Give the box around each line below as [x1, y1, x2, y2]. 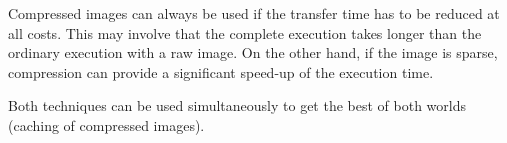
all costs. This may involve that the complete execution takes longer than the [8, 22, 482, 43]
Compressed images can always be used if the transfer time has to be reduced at [8, 3, 500, 23]
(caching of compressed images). [8, 114, 205, 135]
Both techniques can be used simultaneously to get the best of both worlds [8, 95, 467, 116]
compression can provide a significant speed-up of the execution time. [8, 61, 434, 82]
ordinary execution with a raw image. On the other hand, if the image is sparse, [8, 42, 498, 63]
